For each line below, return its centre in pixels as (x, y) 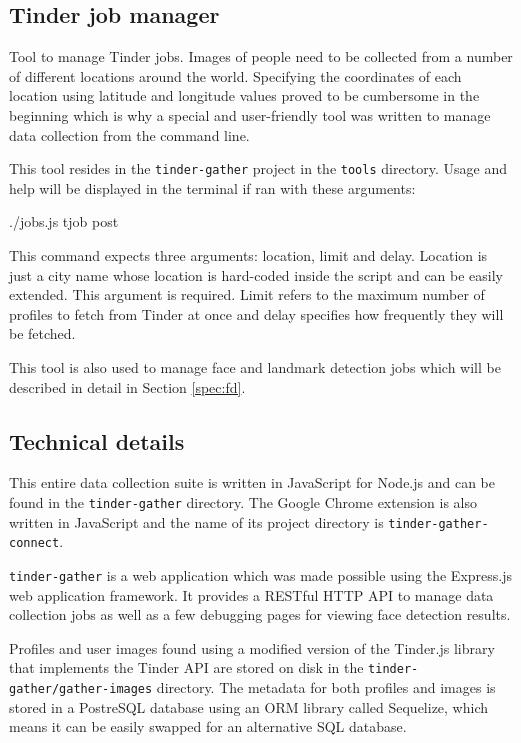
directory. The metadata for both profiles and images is (326, 687)
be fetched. (42, 333)
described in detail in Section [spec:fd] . (127, 386)
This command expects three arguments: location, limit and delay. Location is (248, 255)
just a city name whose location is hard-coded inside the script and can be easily (256, 274)
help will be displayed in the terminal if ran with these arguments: (212, 187)
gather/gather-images (81, 689)
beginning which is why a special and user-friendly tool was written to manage (250, 114)
